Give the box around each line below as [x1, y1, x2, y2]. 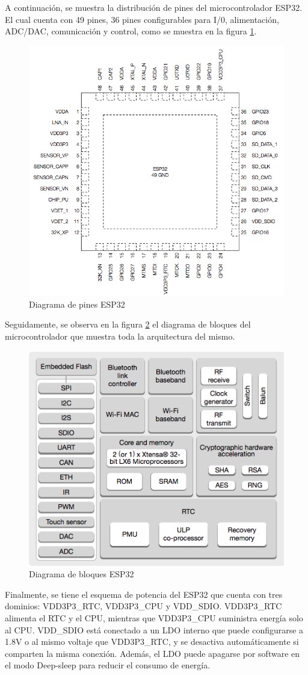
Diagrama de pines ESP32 [29, 297, 125, 310]
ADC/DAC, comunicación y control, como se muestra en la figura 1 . [5, 25, 257, 37]
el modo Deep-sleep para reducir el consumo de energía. [5, 659, 211, 671]
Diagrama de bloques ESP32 [29, 568, 134, 580]
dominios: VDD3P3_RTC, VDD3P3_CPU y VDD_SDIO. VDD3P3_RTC [5, 600, 282, 612]
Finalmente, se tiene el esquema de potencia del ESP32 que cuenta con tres [5, 588, 283, 600]
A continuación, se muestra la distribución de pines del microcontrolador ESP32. [5, 1, 303, 13]
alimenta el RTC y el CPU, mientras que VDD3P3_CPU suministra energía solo [5, 612, 303, 624]
